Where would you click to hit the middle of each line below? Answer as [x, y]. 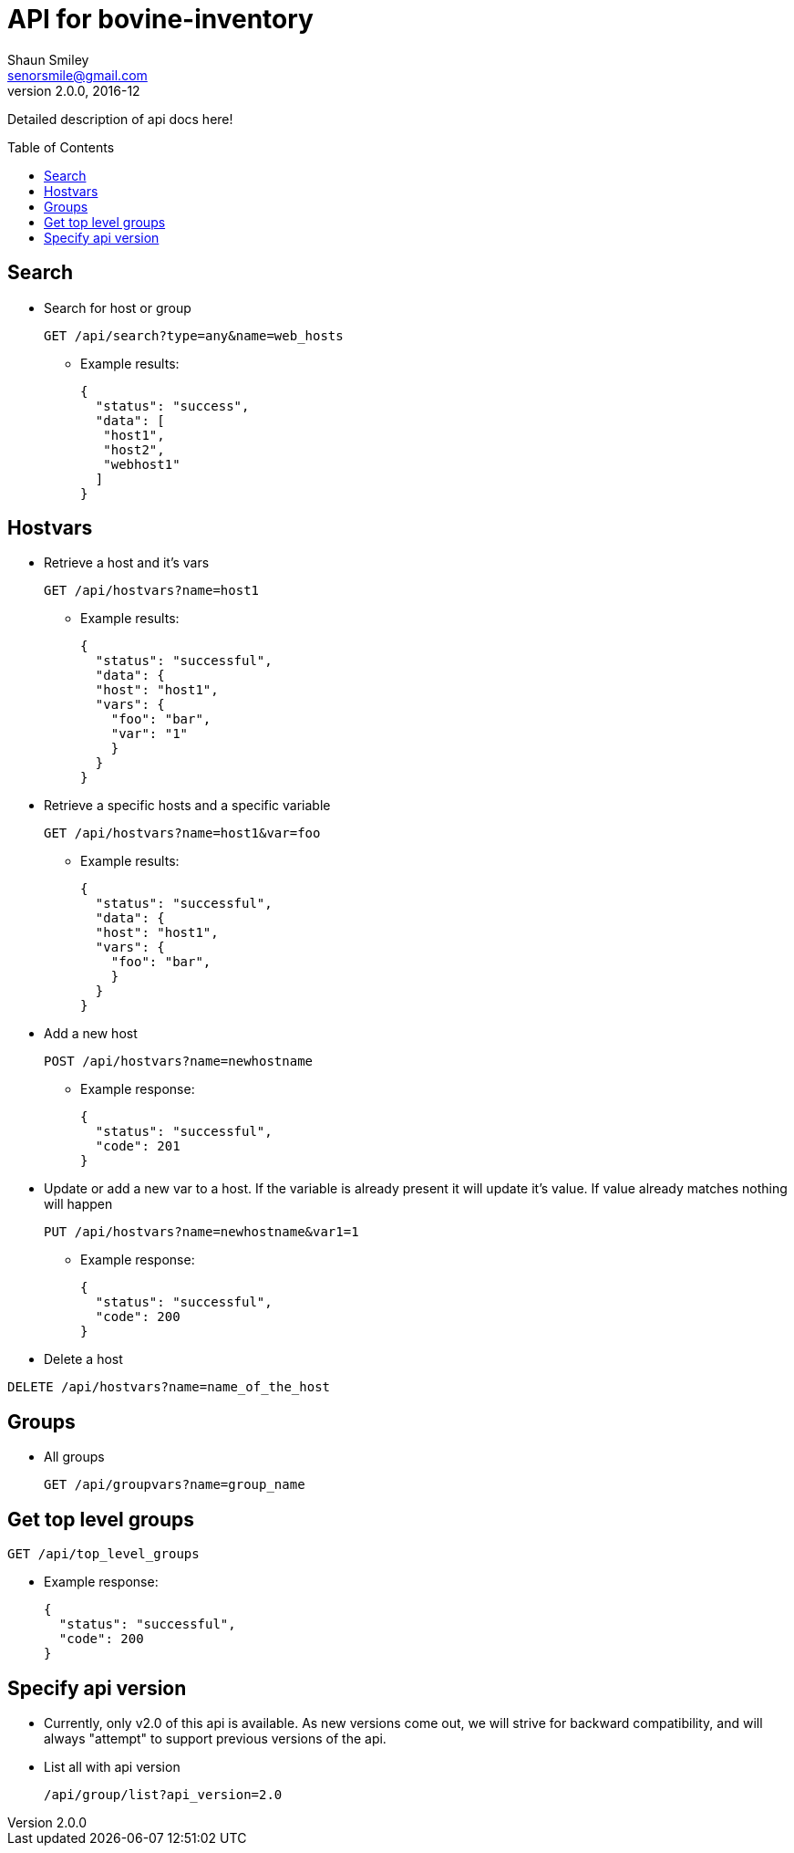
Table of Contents [61, 147]
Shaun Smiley [48, 59]
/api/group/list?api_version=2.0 [163, 1794]
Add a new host [91, 1034]
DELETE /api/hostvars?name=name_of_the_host [169, 1387]
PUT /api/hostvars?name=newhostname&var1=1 [201, 1232]
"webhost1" [142, 464]
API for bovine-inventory [160, 19]
